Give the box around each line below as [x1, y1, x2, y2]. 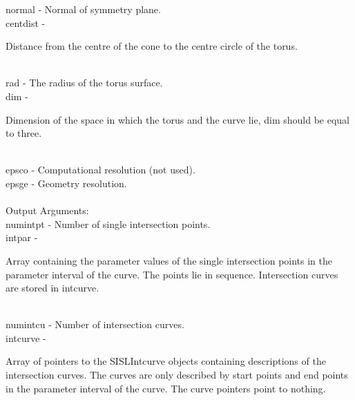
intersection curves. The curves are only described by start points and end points [6, 368, 348, 382]
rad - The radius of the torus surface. [6, 75, 163, 90]
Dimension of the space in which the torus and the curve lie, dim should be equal [6, 112, 349, 126]
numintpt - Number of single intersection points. [6, 216, 211, 231]
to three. [6, 126, 42, 140]
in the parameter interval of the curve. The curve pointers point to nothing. [6, 381, 326, 395]
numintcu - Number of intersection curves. [6, 317, 184, 332]
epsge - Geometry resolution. [6, 175, 127, 190]
